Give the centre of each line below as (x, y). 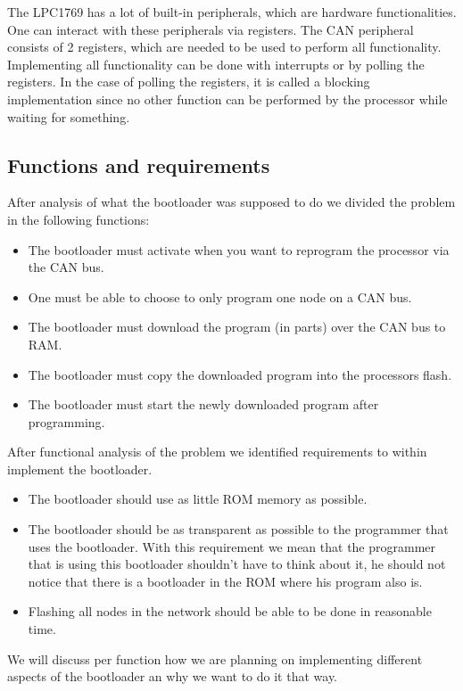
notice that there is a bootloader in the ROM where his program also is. (225, 581)
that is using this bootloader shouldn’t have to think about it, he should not (237, 564)
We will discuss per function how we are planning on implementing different (215, 658)
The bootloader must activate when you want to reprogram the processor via (239, 249)
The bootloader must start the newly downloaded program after (203, 404)
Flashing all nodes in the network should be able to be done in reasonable (230, 611)
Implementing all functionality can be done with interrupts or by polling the (216, 64)
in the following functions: (79, 219)
